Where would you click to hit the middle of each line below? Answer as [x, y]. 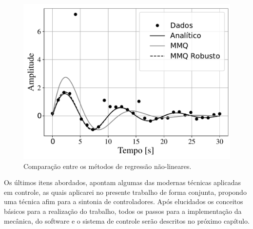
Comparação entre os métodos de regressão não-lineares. [107, 166]
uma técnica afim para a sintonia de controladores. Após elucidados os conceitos [124, 201]
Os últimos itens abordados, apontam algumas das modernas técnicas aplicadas [123, 182]
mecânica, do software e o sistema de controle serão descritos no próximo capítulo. [127, 220]
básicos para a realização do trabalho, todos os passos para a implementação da [123, 211]
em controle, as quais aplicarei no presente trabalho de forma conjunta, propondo [125, 192]
